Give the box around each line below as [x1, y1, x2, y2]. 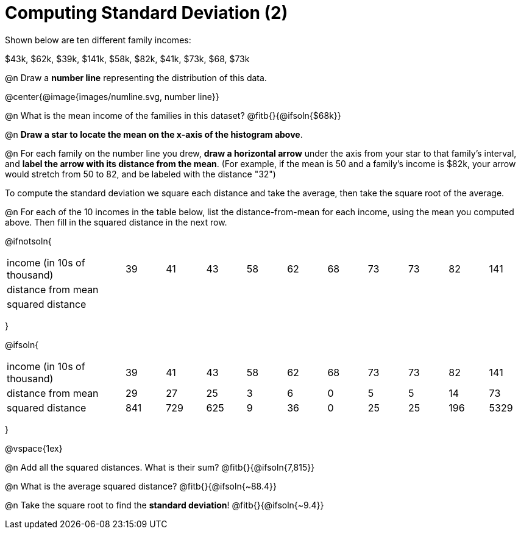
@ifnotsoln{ [5, 235, 52, 246]
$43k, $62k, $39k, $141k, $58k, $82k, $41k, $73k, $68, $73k [5, 53, 250, 64]
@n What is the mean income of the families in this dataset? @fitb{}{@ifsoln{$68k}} [5, 110, 341, 121]
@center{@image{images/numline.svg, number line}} [5, 91, 219, 102]
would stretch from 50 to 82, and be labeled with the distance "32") [5, 168, 276, 179]
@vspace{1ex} [5, 443, 63, 454]
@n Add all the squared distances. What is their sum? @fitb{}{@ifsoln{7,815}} [5, 461, 315, 472]
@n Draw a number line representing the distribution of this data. [5, 72, 267, 83]
